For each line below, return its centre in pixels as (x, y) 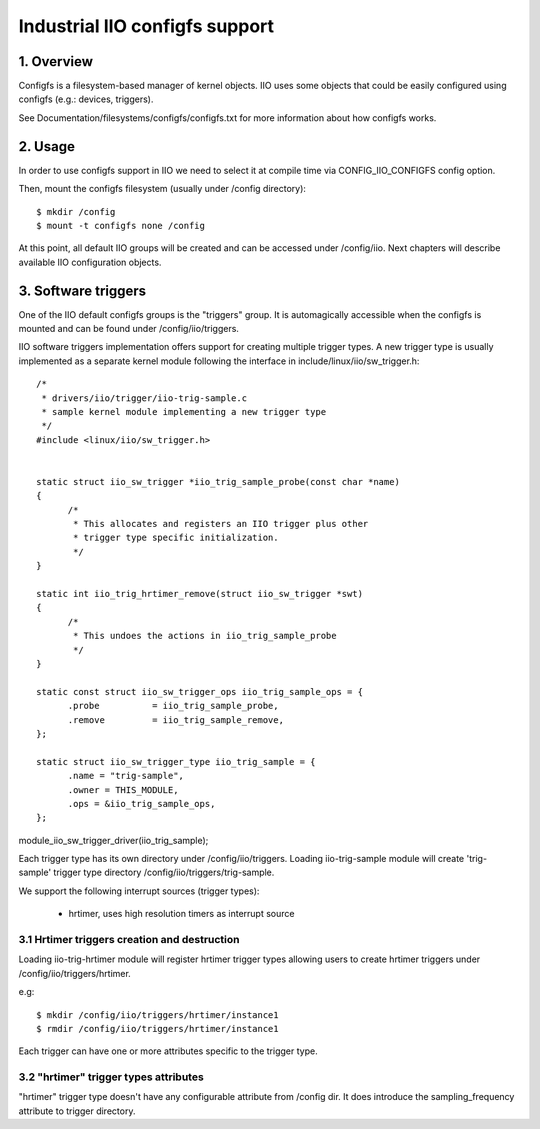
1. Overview (56, 61)
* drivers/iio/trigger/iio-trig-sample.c (144, 398)
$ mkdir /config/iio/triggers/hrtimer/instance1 (157, 1014)
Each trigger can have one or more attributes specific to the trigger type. (168, 1051)
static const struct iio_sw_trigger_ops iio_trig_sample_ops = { (200, 691)
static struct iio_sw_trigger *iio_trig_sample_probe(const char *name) (218, 481)
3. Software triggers (82, 290)
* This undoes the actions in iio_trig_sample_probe (205, 636)
